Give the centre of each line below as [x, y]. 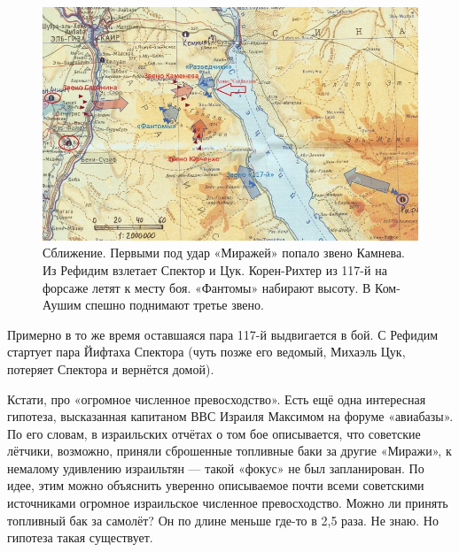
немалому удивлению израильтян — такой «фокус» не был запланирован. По [216, 468]
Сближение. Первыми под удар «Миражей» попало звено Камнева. [224, 253]
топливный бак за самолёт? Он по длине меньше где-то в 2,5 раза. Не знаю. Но [223, 520]
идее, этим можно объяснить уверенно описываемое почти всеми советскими [216, 485]
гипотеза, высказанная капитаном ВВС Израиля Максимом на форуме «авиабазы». [230, 416]
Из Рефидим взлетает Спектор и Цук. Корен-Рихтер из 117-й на [215, 269]
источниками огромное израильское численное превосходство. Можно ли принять [228, 503]
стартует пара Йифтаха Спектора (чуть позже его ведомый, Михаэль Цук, [206, 352]
